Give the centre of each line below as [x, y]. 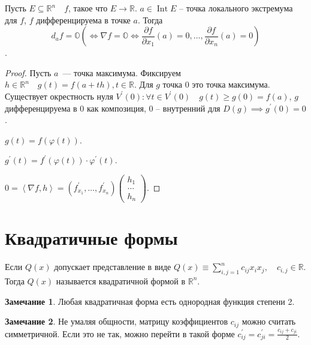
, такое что [88, 8]
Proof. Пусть [28, 72]
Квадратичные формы [91, 238]
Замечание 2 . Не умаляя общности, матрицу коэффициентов [117, 321]
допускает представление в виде [113, 267]
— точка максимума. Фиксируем [122, 72]
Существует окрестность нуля [59, 96]
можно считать [269, 321]
